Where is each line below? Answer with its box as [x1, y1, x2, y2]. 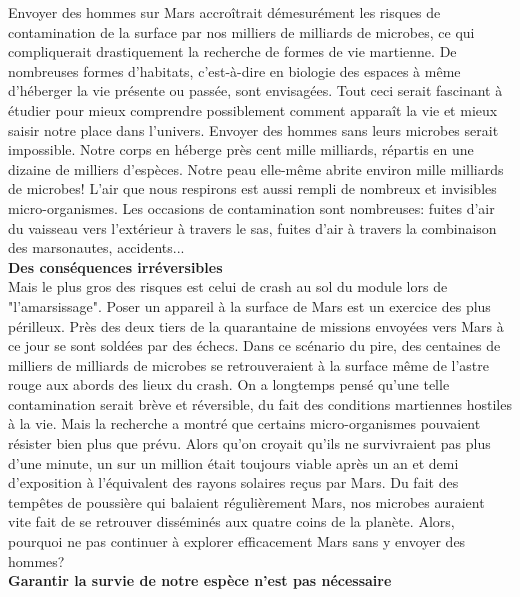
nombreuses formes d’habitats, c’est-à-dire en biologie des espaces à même [8, 60, 461, 81]
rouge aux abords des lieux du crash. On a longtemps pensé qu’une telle [8, 374, 450, 395]
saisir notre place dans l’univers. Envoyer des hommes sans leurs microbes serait [8, 119, 499, 140]
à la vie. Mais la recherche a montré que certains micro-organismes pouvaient [8, 413, 481, 434]
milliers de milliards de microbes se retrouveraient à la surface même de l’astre [8, 354, 489, 375]
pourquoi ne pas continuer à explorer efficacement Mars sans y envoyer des [8, 531, 466, 552]
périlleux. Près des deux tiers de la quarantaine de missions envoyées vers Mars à [8, 315, 504, 336]
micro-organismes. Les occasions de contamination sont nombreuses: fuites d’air [8, 197, 495, 218]
